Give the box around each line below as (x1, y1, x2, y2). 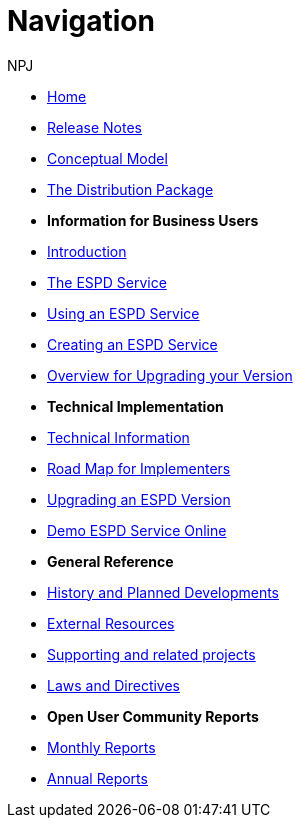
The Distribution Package (47, 180, 214, 198)
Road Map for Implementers (47, 459, 231, 477)
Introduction (47, 242, 127, 260)
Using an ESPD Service (47, 304, 200, 322)
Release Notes (47, 118, 142, 136)
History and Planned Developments (47, 583, 280, 601)
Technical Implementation (47, 397, 224, 415)
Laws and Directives (47, 676, 181, 694)
